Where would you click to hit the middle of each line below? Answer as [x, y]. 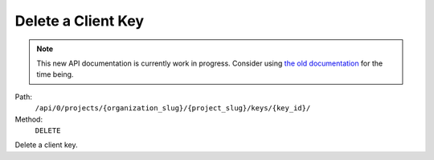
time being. [55, 74]
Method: [29, 119]
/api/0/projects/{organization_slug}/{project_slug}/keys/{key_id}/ [173, 108]
